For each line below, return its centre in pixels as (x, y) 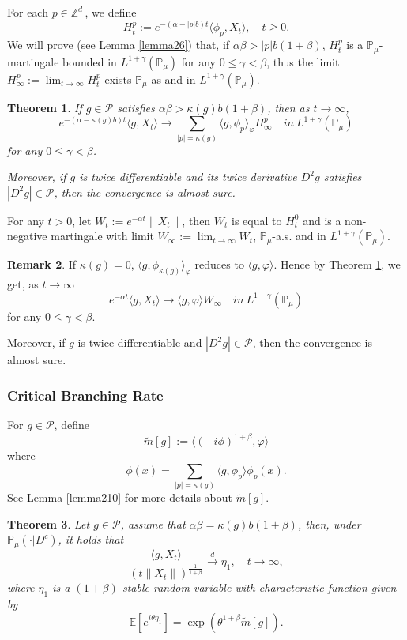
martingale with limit (102, 236)
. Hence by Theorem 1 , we (337, 264)
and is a (322, 220)
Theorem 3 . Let (49, 523)
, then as (288, 107)
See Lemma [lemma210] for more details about (120, 497)
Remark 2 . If (42, 264)
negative (27, 236)
